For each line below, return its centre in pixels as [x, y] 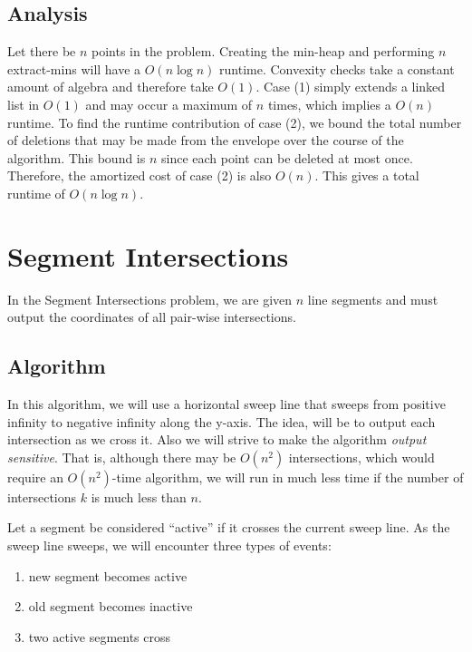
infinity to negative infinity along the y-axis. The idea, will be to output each [222, 421]
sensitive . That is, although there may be [122, 457]
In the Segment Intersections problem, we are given [150, 299]
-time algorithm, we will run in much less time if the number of [288, 477]
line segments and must [373, 299]
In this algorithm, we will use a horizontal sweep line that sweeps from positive [226, 404]
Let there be [42, 51]
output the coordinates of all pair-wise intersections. [152, 317]
